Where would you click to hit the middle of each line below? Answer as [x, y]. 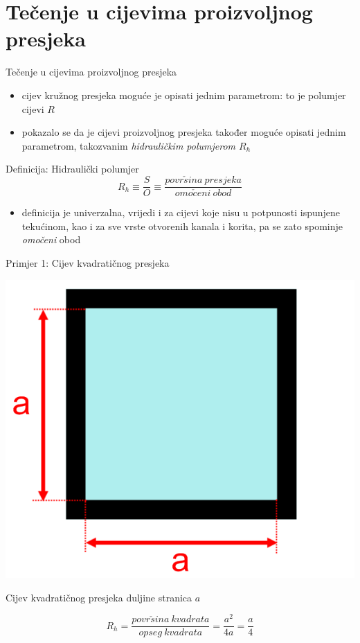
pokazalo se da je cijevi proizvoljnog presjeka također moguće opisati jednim [184, 132]
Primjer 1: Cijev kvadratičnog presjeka [88, 262]
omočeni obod [51, 239]
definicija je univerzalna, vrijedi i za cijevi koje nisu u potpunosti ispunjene [181, 212]
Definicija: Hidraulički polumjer [72, 169]
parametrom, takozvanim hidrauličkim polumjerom [129, 145]
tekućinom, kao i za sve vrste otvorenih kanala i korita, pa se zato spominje [182, 226]
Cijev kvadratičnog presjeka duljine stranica [99, 597]
